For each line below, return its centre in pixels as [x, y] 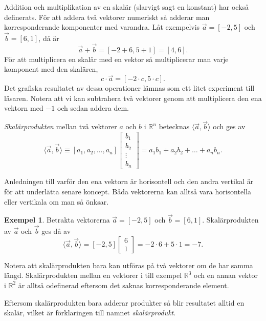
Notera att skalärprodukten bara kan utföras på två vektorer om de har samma [129, 265]
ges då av [56, 231]
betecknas [174, 126]
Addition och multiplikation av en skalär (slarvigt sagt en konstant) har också [127, 7]
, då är [49, 38]
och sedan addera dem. [93, 108]
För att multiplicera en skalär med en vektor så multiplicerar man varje [116, 59]
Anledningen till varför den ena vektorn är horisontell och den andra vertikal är [129, 181]
